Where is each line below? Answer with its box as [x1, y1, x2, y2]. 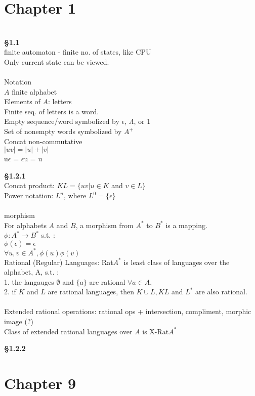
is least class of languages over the [123, 256, 230, 267]
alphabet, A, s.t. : [4, 267, 59, 277]
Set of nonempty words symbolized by [4, 126, 122, 137]
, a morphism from [75, 219, 134, 230]
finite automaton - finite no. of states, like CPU [4, 47, 151, 57]
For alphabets [4, 219, 47, 230]
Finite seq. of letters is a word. [4, 106, 99, 116]
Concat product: [4, 180, 55, 191]
